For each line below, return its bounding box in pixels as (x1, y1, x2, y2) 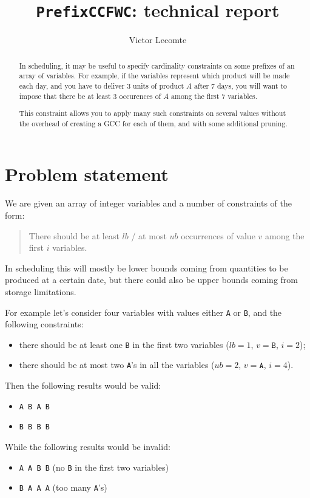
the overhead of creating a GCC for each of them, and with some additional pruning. (19, 118, 288, 128)
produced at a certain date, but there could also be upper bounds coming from (5, 273, 298, 286)
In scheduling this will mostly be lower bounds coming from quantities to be (5, 261, 288, 274)
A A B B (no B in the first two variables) (19, 460, 169, 473)
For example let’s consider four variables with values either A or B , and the (5, 305, 282, 318)
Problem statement (5, 162, 169, 186)
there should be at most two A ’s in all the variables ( (19, 358, 215, 371)
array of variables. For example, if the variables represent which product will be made (19, 70, 290, 81)
